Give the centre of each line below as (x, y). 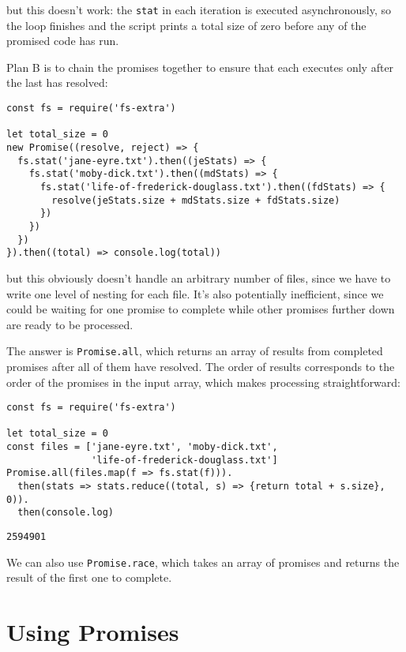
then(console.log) (66, 513)
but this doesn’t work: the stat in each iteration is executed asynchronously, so (199, 9)
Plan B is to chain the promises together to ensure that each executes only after (200, 67)
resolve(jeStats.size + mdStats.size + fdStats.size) (196, 200)
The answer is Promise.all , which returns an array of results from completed (195, 351)
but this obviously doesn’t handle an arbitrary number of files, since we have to (199, 277)
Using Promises (93, 632)
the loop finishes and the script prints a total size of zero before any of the (186, 25)
